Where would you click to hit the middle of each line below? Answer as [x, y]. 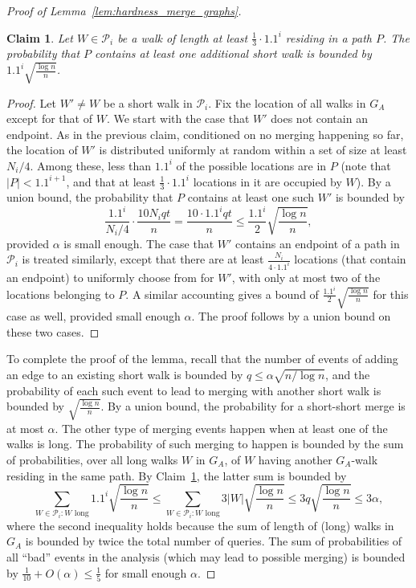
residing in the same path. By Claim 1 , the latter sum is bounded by [177, 475]
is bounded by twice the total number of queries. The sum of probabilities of [214, 541]
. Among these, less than [91, 165]
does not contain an [319, 118]
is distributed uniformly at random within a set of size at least [253, 150]
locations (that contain [350, 259]
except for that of [49, 118]
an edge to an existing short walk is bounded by [125, 374]
